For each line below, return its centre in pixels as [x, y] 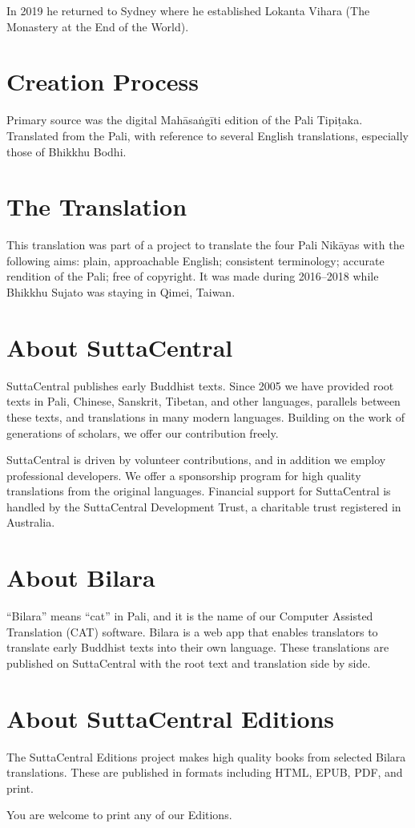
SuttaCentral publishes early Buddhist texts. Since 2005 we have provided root [200, 385]
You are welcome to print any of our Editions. [119, 815]
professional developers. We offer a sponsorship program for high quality [184, 475]
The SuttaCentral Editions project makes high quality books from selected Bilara [206, 756]
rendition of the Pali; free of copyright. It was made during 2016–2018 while [193, 276]
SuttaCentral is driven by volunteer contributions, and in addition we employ [196, 460]
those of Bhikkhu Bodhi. [66, 151]
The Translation [97, 206]
